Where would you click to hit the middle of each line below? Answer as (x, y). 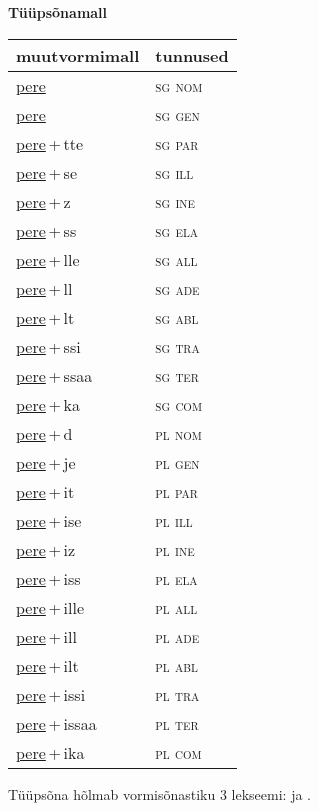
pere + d (44, 433)
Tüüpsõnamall (58, 12)
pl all (176, 607)
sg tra (177, 346)
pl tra (177, 694)
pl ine (175, 549)
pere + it (45, 491)
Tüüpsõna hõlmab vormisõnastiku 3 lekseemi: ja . (160, 793)
